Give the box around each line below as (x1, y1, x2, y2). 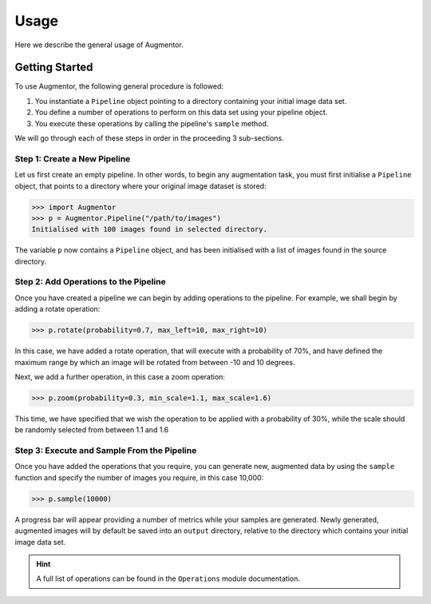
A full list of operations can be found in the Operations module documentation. (36, 574, 301, 583)
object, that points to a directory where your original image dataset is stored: (14, 181, 267, 191)
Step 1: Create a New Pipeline (14, 153, 131, 164)
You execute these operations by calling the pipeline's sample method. (34, 118, 269, 128)
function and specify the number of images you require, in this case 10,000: (14, 472, 264, 483)
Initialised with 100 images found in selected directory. (31, 225, 267, 234)
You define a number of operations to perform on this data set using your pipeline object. (34, 108, 328, 117)
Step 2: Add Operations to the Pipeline (14, 276, 167, 288)
